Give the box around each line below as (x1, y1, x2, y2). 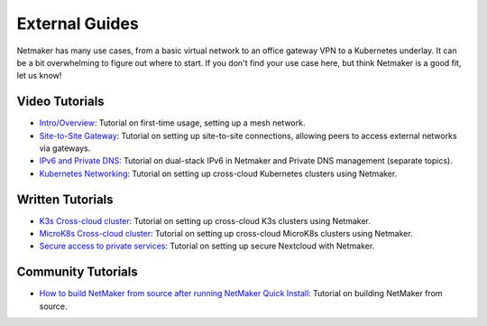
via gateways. (39, 143, 91, 154)
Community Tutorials (16, 265, 139, 280)
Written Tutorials (16, 191, 114, 207)
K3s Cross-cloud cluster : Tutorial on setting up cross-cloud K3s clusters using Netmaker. (39, 215, 372, 226)
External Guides (16, 14, 139, 33)
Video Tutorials (16, 94, 105, 109)
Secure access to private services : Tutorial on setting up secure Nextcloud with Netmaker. (39, 240, 375, 252)
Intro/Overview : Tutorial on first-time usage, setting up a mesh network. (39, 117, 306, 128)
